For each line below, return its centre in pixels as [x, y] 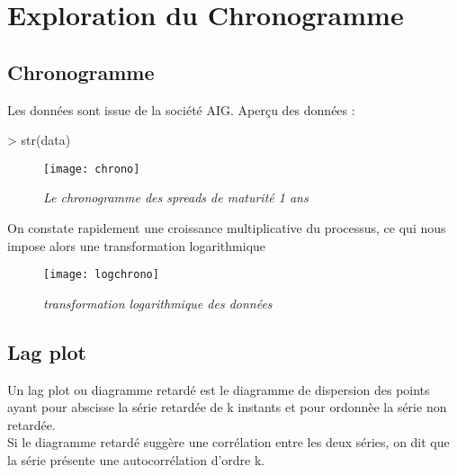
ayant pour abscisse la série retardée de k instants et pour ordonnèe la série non [227, 407]
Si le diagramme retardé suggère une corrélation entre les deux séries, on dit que [228, 442]
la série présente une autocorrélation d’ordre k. [136, 460]
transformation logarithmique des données [158, 303]
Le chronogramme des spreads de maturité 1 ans [176, 197]
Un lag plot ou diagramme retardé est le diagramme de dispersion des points [219, 389]
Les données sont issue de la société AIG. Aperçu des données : [181, 109]
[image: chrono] [92, 169]
